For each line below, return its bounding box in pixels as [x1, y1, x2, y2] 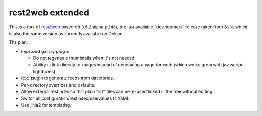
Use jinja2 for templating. [21, 102, 71, 108]
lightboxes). [33, 68, 57, 74]
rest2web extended [9, 7, 90, 18]
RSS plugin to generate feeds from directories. [21, 75, 114, 81]
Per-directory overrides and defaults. [21, 82, 96, 88]
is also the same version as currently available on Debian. [9, 30, 124, 36]
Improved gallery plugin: [21, 48, 70, 54]
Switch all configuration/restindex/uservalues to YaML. [21, 95, 131, 101]
